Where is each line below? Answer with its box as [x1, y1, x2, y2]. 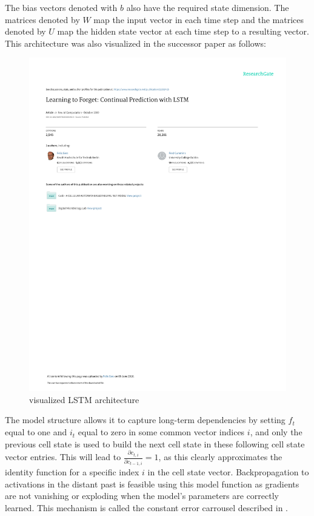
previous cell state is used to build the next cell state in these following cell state [5, 437, 305, 450]
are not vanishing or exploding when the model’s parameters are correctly [5, 489, 279, 502]
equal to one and [5, 426, 67, 438]
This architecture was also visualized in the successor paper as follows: [5, 36, 266, 49]
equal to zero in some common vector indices [78, 426, 245, 438]
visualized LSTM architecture [29, 393, 139, 406]
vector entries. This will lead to [5, 450, 121, 463]
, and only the [250, 426, 302, 438]
